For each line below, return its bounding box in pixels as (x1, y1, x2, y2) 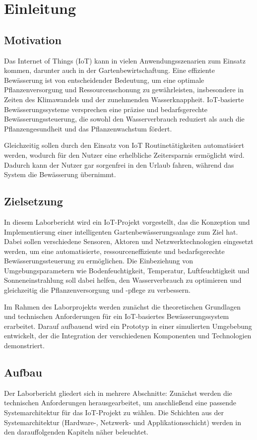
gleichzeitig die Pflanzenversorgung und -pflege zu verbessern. (4, 285, 191, 295)
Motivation (4, 32, 62, 47)
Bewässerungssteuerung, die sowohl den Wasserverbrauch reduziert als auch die (4, 114, 245, 124)
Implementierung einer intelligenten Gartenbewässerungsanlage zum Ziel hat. (4, 226, 238, 237)
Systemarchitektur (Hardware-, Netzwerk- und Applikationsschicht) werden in (4, 417, 242, 427)
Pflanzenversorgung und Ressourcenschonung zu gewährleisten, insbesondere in (4, 84, 244, 95)
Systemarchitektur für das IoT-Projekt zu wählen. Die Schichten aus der (4, 407, 224, 418)
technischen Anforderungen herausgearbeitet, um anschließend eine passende (4, 397, 236, 408)
